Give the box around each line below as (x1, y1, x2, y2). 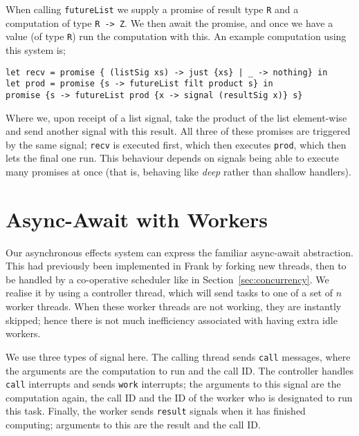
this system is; (6, 42, 66, 57)
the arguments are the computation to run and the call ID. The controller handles (6, 363, 353, 377)
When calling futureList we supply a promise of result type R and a (6, 2, 299, 16)
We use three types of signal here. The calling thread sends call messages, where (6, 349, 351, 363)
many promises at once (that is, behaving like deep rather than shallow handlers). (6, 164, 351, 178)
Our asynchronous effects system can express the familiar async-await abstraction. (6, 245, 353, 259)
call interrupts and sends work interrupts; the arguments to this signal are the (6, 377, 341, 391)
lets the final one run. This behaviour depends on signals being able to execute (6, 151, 339, 165)
